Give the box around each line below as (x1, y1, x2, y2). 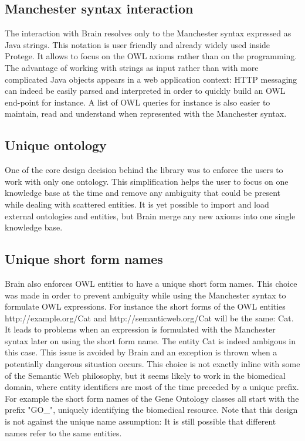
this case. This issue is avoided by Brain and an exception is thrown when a (5, 346, 277, 358)
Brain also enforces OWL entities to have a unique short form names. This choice (5, 277, 297, 289)
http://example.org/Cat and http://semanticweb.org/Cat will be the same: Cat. (5, 311, 294, 324)
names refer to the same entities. (5, 426, 122, 439)
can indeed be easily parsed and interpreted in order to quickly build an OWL (5, 84, 286, 97)
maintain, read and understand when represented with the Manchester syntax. (5, 107, 287, 120)
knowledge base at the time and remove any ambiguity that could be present (5, 186, 280, 199)
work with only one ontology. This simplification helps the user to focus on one (5, 175, 289, 187)
